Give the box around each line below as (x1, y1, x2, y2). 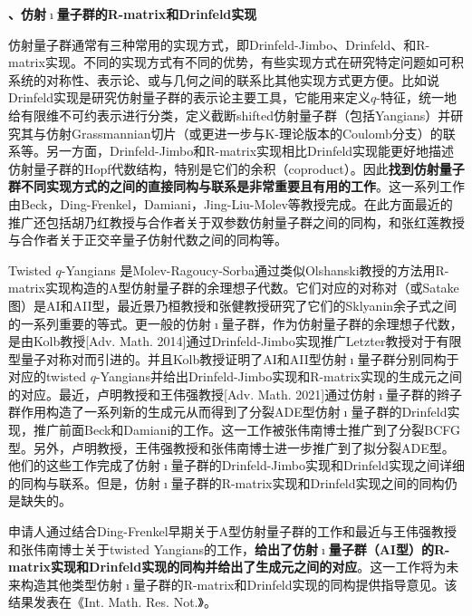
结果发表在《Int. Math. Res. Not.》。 (8, 592, 217, 611)
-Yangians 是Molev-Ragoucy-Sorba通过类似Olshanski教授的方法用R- (61, 260, 449, 279)
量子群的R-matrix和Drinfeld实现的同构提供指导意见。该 (132, 574, 458, 593)
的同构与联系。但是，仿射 (8, 473, 160, 492)
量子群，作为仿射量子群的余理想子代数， (221, 313, 463, 332)
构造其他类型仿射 (20, 574, 122, 593)
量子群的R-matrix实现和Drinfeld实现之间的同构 (170, 473, 445, 492)
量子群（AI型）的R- (328, 539, 450, 558)
